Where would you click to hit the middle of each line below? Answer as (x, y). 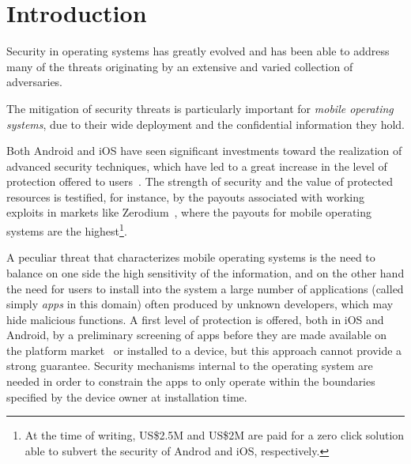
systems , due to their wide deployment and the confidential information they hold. (205, 124)
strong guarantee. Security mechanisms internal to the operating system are (190, 366)
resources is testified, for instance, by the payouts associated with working (186, 196)
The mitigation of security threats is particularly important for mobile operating (200, 108)
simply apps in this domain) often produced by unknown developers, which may (200, 304)
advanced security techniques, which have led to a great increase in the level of (197, 166)
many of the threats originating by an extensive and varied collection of (180, 66)
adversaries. (35, 82)
